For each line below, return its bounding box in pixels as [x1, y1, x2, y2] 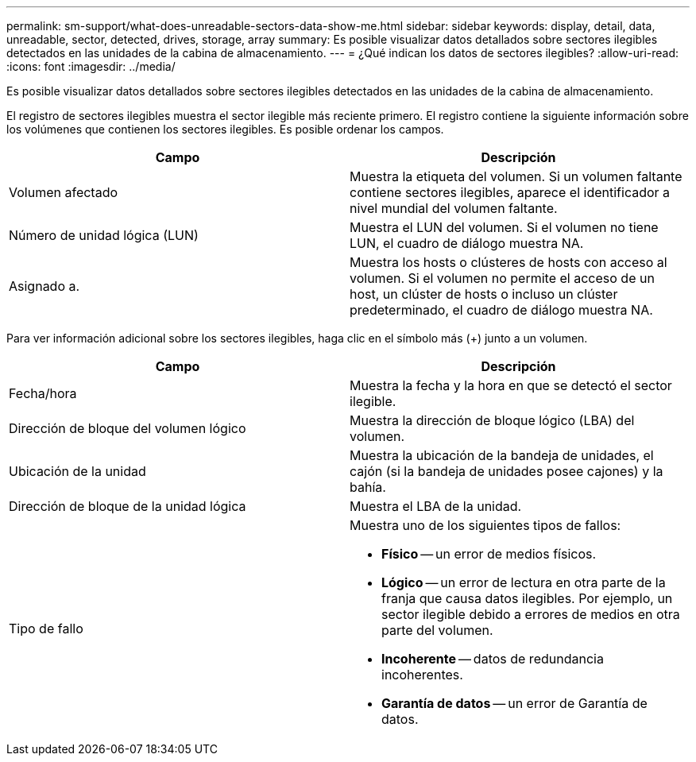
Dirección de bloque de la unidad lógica [9, 498, 246, 514]
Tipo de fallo [9, 621, 83, 636]
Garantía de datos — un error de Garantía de [381, 695, 648, 711]
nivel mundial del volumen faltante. [350, 200, 558, 216]
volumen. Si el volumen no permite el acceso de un [350, 270, 655, 286]
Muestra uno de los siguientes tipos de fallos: [350, 517, 621, 533]
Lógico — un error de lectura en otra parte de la [381, 574, 666, 590]
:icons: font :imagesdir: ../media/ [6, 60, 176, 73]
